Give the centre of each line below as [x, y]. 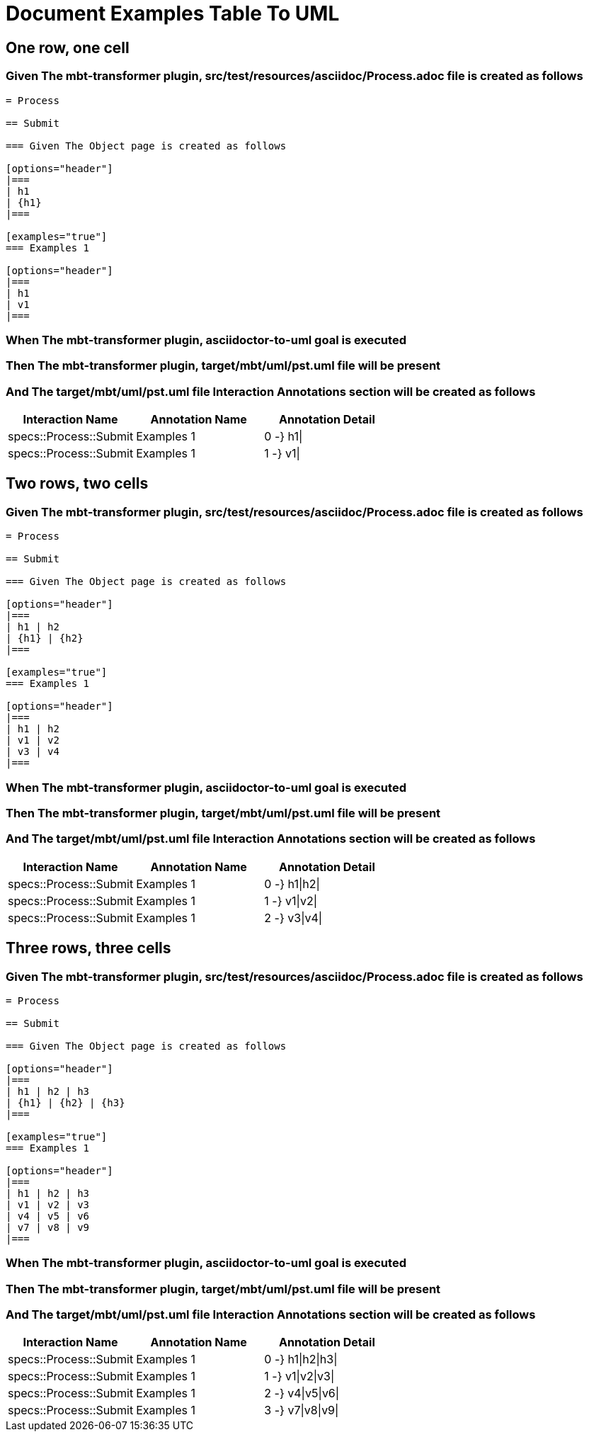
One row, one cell [68, 47]
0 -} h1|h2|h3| [301, 1359]
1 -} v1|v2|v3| [299, 1376]
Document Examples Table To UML [173, 13]
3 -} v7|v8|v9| [302, 1410]
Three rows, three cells [88, 948]
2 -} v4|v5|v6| [302, 1393]
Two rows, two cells [77, 484]
